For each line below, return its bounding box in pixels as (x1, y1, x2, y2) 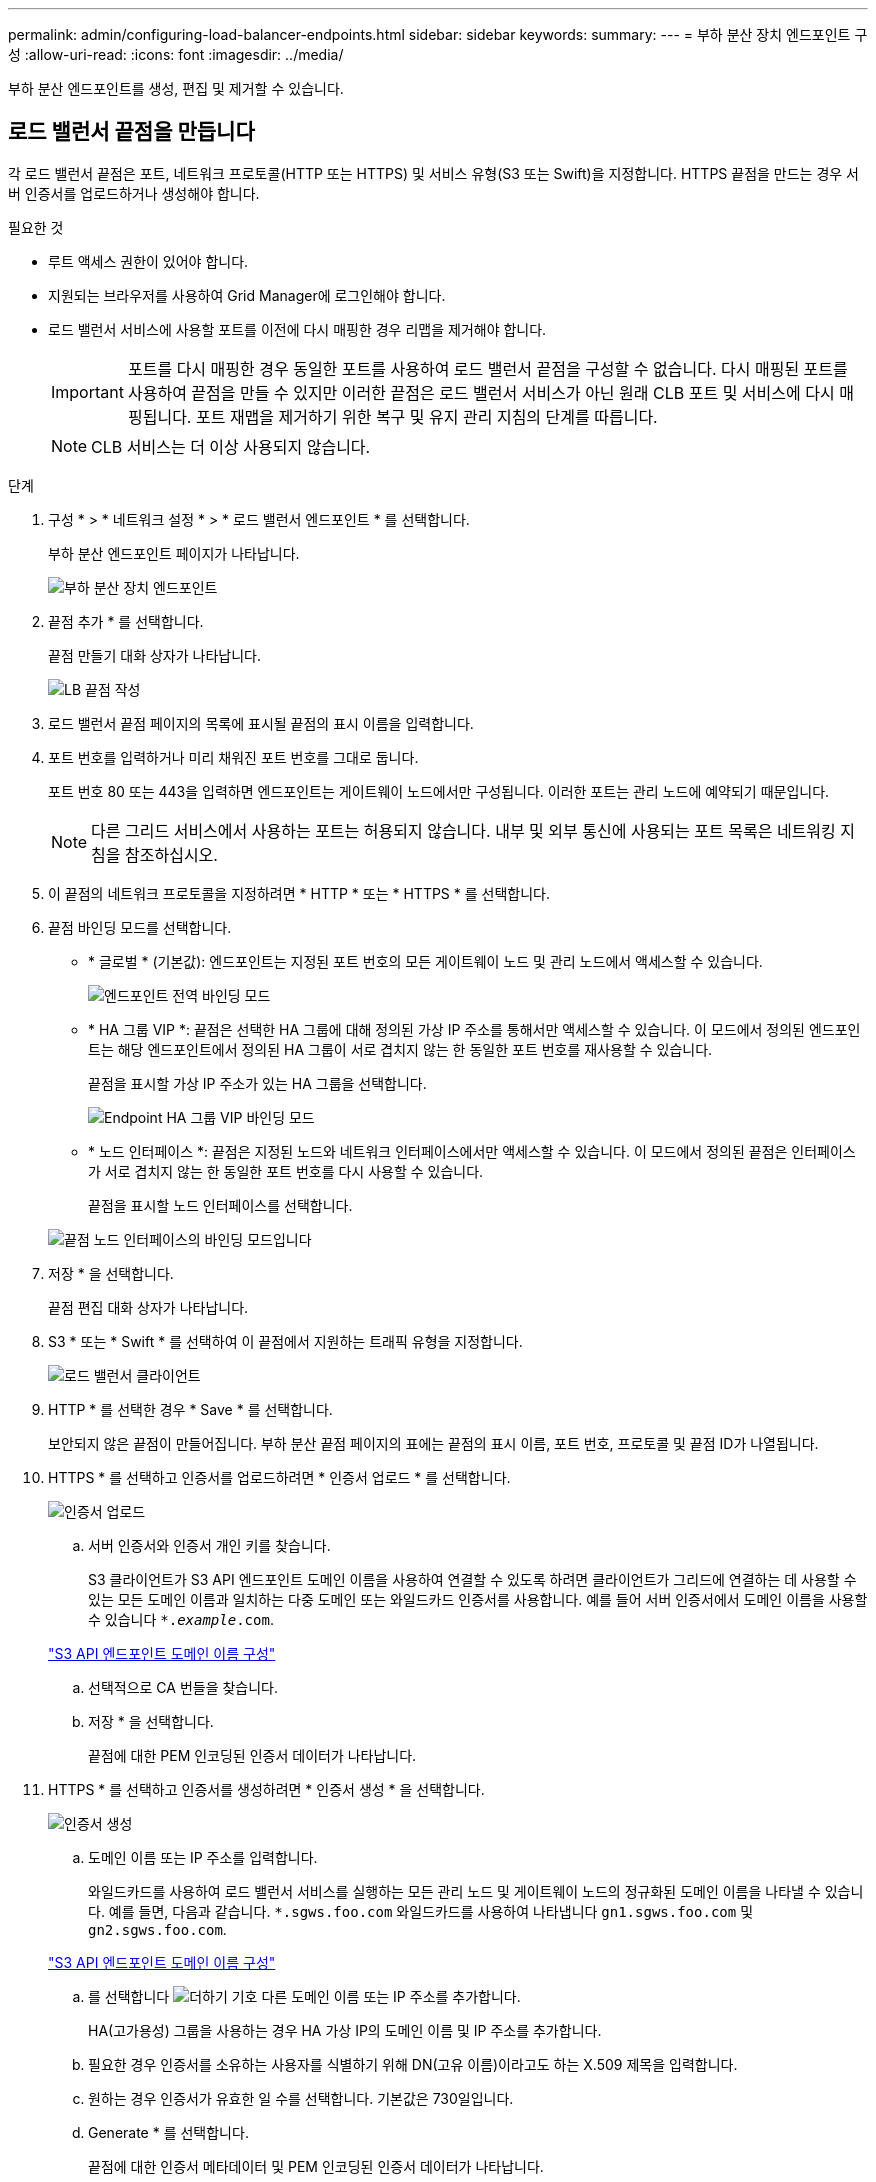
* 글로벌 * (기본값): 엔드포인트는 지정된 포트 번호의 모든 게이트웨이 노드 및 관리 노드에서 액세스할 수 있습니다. (88, 952, 763, 970)
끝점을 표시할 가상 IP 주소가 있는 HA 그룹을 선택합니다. (88, 1074, 427, 1092)
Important (51, 381, 124, 402)
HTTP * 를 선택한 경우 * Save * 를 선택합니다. (48, 1400, 333, 1418)
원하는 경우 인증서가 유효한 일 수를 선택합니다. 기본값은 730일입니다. (88, 2089, 514, 2107)
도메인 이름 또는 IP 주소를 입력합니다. (88, 1848, 318, 1866)
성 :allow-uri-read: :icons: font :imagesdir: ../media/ (8, 46, 344, 63)
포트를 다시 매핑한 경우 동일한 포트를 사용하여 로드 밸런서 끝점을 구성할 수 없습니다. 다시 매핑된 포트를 (127, 358, 848, 379)
